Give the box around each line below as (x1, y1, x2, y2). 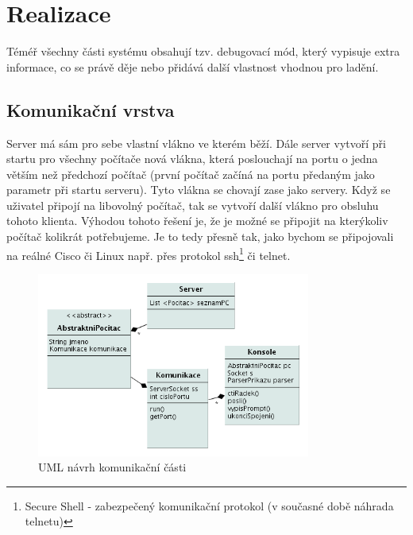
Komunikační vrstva (6, 97, 175, 122)
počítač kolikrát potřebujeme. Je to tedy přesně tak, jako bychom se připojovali (6, 228, 394, 245)
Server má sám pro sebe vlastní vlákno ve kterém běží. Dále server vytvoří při (6, 134, 386, 151)
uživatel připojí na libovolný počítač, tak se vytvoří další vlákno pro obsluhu (6, 196, 379, 213)
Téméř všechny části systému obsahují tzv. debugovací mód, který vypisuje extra (6, 43, 400, 60)
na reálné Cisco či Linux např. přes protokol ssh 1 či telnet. (6, 244, 291, 263)
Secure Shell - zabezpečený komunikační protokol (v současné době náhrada (25, 497, 394, 514)
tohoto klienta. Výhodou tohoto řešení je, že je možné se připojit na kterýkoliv (6, 212, 388, 229)
